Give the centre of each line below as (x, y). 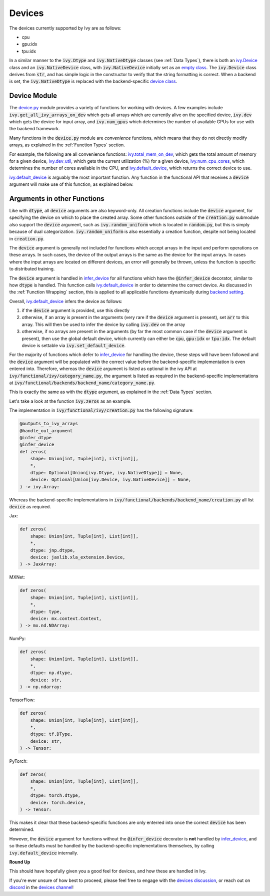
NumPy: (17, 639)
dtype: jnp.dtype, (53, 550)
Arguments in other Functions (57, 199)
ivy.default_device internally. (44, 853)
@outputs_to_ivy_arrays (49, 424)
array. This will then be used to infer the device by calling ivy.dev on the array (103, 324)
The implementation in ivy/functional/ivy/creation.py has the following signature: (101, 410)
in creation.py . (27, 238)
